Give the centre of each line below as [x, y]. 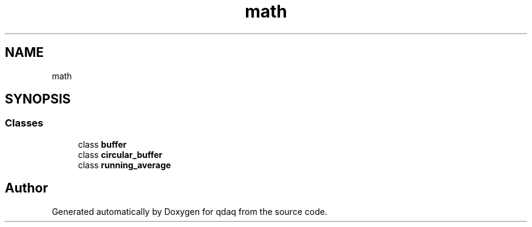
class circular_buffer [120, 154]
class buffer [102, 144]
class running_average [124, 165]
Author [26, 188]
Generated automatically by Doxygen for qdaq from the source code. [189, 211]
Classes [24, 123]
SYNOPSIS [38, 99]
